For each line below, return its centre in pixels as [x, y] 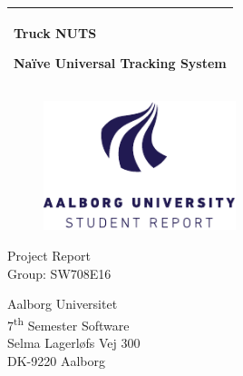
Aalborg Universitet [63, 304]
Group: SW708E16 [59, 273]
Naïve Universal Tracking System [120, 63]
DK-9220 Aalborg [56, 360]
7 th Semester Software [68, 323]
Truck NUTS [55, 32]
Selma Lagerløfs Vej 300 [74, 343]
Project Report [49, 255]
